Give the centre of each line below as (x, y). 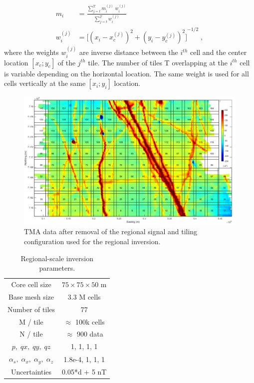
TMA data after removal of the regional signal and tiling (111, 231)
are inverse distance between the (129, 52)
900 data (90, 334)
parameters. (57, 268)
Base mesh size (31, 296)
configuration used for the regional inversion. (92, 241)
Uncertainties (31, 371)
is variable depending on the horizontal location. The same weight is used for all (127, 73)
